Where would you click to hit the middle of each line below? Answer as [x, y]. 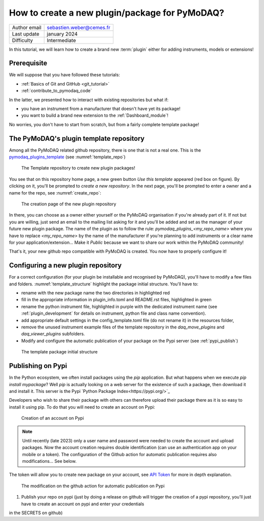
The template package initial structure [59, 352]
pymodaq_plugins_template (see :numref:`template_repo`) [67, 157]
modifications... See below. [49, 461]
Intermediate [61, 40]
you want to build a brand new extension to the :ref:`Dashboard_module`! [95, 115]
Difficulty [22, 40]
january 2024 [62, 34]
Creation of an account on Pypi [53, 418]
